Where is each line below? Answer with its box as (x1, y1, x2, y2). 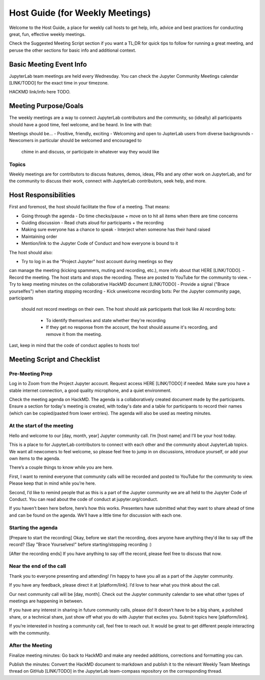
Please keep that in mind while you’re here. (9, 480, 96, 486)
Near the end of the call (9, 563, 66, 570)
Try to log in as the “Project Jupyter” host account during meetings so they (21, 259, 173, 265)
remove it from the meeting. (46, 331, 103, 337)
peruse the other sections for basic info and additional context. (9, 47, 136, 53)
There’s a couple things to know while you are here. (9, 465, 113, 471)
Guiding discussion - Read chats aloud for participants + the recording (21, 220, 164, 226)
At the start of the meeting (9, 422, 74, 429)
